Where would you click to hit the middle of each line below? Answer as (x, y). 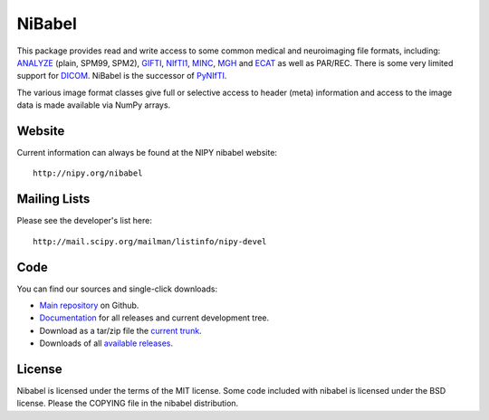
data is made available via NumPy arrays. (94, 105)
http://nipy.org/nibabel (88, 173)
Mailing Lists (53, 199)
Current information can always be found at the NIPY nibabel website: (147, 153)
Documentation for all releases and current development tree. (154, 318)
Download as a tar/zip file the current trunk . (121, 330)
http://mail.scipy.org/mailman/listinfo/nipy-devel (150, 241)
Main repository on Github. (89, 305)
